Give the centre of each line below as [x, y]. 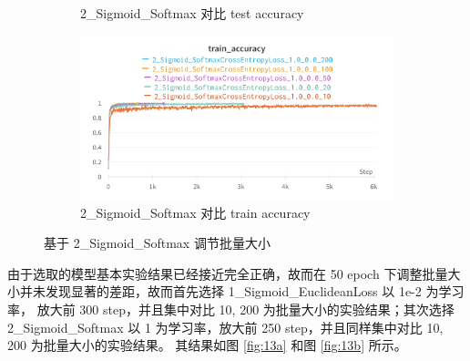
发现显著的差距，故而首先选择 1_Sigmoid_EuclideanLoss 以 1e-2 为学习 [255, 291]
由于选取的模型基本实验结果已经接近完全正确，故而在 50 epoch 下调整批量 [228, 273]
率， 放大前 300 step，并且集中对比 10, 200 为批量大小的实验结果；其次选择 [231, 309]
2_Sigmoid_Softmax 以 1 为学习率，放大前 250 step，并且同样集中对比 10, [225, 327]
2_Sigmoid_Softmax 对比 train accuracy [195, 212]
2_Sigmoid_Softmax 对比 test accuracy [192, 13]
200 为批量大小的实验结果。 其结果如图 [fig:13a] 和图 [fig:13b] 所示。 [207, 345]
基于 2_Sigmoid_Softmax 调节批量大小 [157, 243]
